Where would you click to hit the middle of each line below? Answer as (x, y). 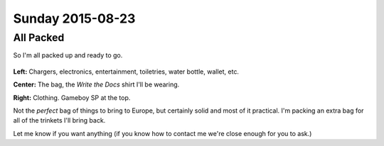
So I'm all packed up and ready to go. (68, 55)
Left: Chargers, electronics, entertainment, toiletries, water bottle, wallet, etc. (126, 72)
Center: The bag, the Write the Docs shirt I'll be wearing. (96, 84)
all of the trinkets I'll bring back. (59, 120)
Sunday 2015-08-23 (74, 18)
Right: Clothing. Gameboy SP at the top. (72, 97)
